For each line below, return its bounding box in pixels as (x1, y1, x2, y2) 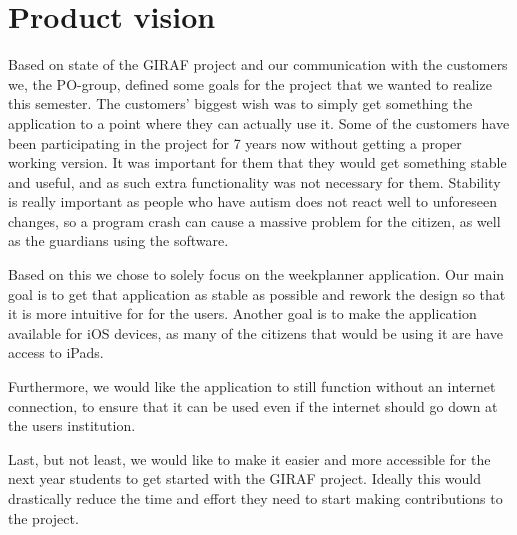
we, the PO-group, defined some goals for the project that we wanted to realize (8, 73, 492, 94)
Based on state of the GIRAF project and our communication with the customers (8, 54, 508, 75)
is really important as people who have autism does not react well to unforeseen (8, 191, 497, 212)
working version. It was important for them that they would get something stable (8, 152, 507, 173)
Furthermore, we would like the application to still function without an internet (8, 376, 496, 397)
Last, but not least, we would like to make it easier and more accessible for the (8, 448, 491, 469)
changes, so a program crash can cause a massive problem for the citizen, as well (8, 210, 501, 231)
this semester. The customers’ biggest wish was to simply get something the (8, 93, 473, 114)
